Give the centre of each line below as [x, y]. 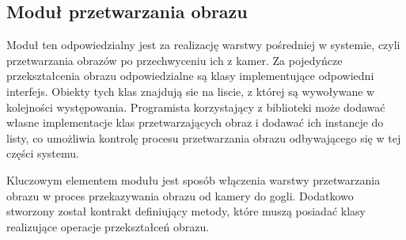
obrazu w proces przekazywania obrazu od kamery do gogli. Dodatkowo [180, 195]
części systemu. [43, 153]
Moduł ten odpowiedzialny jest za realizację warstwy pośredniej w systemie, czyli [203, 45]
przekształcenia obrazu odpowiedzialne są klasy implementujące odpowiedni [190, 76]
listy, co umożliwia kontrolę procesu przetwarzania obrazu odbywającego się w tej [204, 137]
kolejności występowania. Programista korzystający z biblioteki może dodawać [196, 107]
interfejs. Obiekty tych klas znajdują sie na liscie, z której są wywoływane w [191, 91]
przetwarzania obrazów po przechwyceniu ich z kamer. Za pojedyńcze [175, 60]
